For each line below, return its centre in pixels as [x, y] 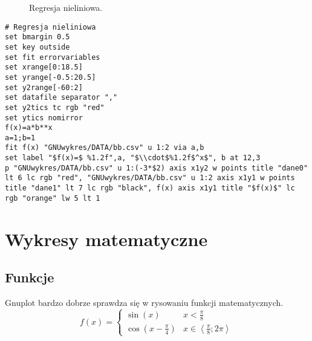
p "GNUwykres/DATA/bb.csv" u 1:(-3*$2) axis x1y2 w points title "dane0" [157, 168]
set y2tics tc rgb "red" [55, 107]
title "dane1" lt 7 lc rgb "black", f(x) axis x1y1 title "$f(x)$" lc [150, 188]
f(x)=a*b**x [29, 128]
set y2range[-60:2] [44, 87]
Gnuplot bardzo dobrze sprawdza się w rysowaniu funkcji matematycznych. [144, 302]
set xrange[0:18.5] [44, 67]
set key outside [37, 47]
